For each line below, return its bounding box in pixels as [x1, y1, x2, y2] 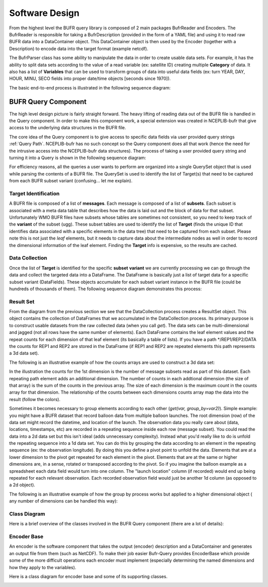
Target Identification [9, 190, 60, 197]
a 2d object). [9, 482, 36, 488]
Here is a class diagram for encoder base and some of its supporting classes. [9, 574, 168, 580]
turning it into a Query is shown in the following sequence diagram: [9, 155, 146, 161]
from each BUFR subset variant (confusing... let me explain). [9, 178, 133, 184]
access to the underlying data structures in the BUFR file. [9, 125, 127, 131]
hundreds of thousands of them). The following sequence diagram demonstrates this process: [9, 286, 202, 292]
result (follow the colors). [9, 396, 61, 402]
